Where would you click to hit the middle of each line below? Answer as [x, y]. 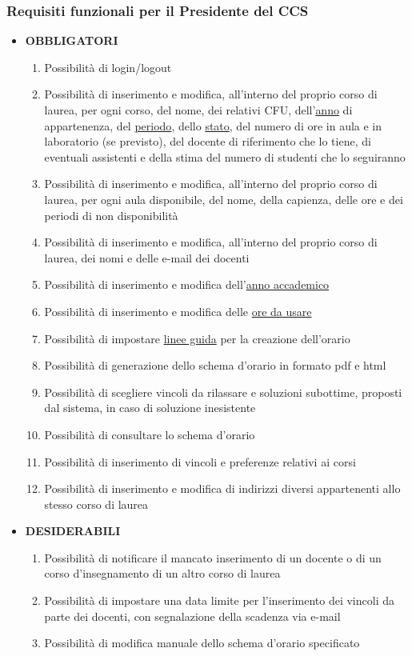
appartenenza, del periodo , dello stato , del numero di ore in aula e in [213, 125]
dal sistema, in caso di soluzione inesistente [150, 408]
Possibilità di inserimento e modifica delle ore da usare [178, 311]
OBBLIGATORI [72, 40]
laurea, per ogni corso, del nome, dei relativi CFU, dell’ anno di [198, 110]
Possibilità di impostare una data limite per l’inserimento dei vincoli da [219, 600]
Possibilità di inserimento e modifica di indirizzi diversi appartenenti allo [222, 488]
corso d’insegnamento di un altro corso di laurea [162, 573]
